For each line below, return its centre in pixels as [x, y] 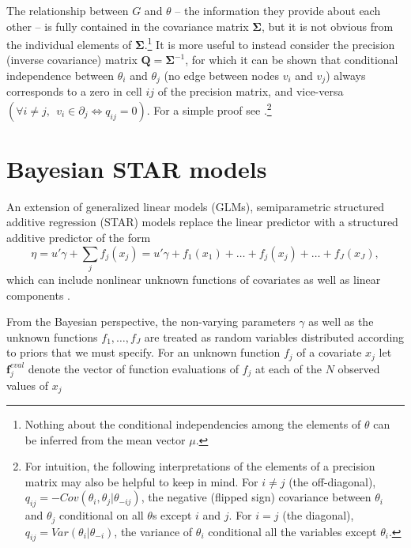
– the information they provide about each [278, 10]
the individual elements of [69, 44]
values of [27, 385]
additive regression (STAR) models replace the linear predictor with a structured [202, 222]
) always [346, 76]
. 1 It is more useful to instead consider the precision [270, 43]
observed [359, 368]
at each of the [288, 368]
